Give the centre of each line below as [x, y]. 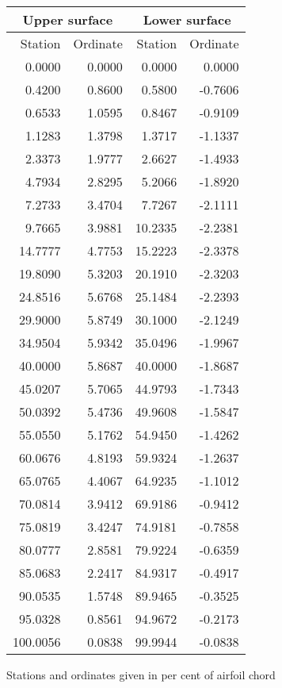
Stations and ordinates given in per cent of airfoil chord [141, 675]
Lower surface [187, 19]
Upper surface [68, 19]
